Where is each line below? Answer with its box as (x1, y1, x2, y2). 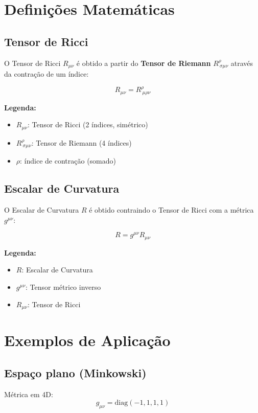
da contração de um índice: (4, 68, 89, 79)
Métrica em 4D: (4, 388, 53, 399)
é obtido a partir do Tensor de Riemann (76, 57, 211, 68)
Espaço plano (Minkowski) (4, 364, 147, 380)
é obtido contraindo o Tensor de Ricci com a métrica (89, 204, 254, 215)
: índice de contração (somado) (20, 155, 116, 166)
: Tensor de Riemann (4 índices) (31, 137, 132, 148)
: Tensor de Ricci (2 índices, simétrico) (27, 119, 148, 130)
